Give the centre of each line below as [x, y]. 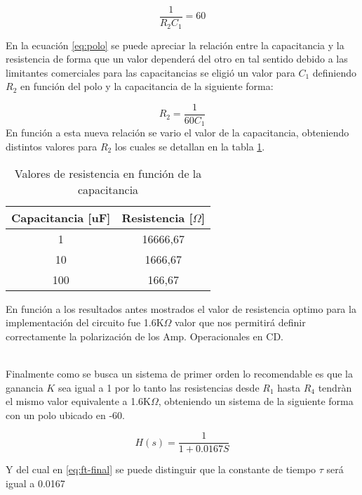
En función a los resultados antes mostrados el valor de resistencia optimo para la [181, 308]
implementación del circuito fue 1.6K [85, 322]
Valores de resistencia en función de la [108, 173]
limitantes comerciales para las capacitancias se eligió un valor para [150, 72]
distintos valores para [52, 146]
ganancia [25, 387]
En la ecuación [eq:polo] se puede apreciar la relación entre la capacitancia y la [175, 45]
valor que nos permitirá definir [240, 322]
